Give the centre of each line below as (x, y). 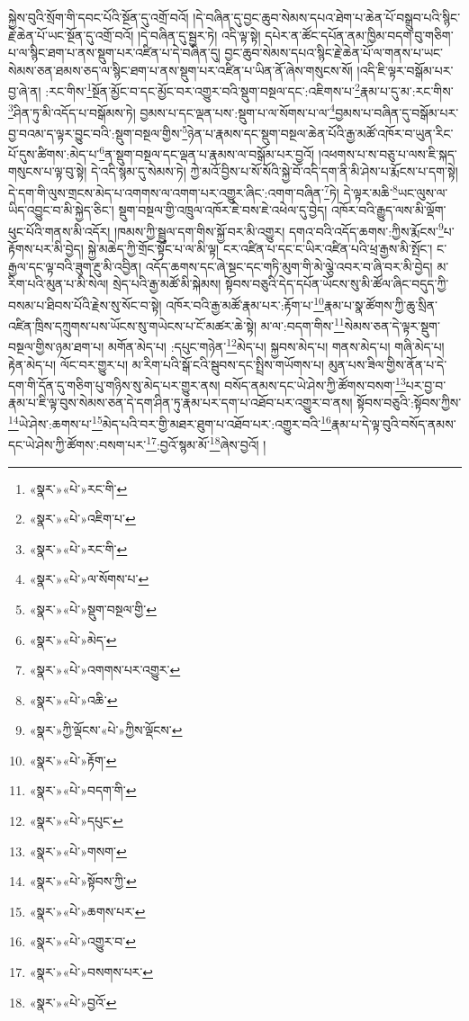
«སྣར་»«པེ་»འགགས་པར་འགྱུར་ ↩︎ (105, 670)
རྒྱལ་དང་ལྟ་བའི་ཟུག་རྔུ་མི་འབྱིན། (75, 266)
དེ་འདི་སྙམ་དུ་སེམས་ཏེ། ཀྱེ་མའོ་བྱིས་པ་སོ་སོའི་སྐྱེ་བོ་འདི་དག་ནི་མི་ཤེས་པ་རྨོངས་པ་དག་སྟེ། (274, 171)
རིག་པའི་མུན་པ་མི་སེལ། (59, 284)
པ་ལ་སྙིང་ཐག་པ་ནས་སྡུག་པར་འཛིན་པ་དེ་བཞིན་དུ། (114, 53)
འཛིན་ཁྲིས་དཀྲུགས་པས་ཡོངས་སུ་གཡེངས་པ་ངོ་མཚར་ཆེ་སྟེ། (133, 325)
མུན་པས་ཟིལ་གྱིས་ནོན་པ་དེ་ (388, 364)
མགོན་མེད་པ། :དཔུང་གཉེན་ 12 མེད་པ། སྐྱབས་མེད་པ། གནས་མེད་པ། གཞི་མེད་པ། (276, 345)
